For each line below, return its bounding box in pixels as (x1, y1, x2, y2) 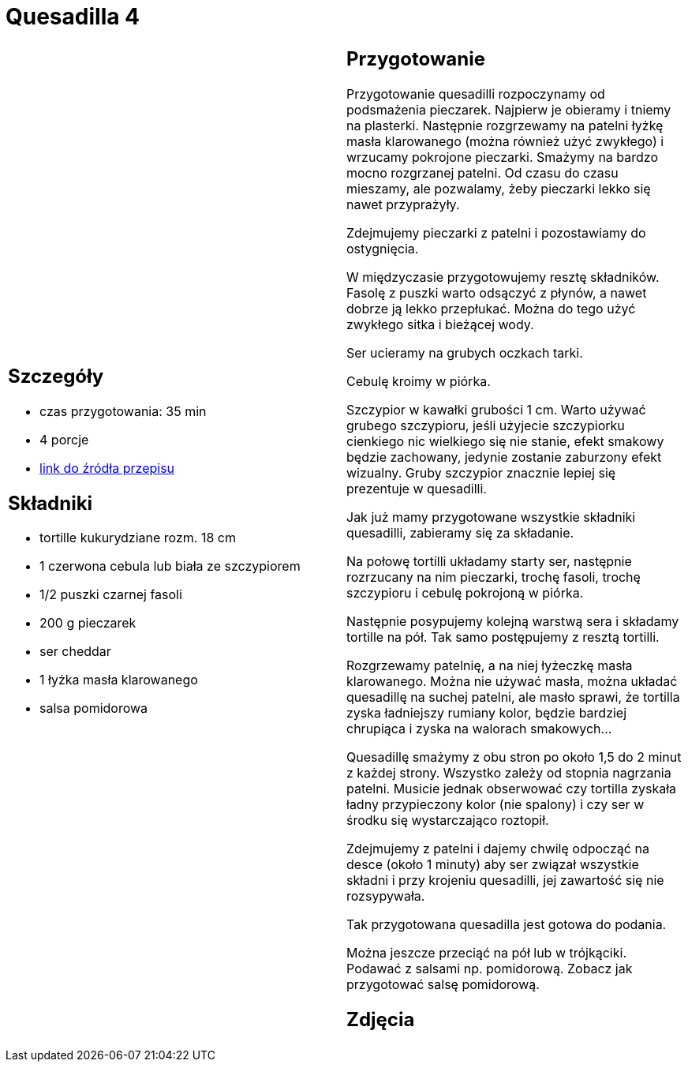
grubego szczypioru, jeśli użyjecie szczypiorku (346, 417, 625, 433)
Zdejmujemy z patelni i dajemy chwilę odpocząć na (346, 840, 649, 856)
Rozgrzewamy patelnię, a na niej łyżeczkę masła (346, 657, 633, 673)
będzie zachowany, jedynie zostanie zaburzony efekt (346, 448, 662, 465)
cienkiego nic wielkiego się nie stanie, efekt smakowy (346, 433, 664, 449)
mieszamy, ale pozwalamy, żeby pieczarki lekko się (346, 180, 651, 197)
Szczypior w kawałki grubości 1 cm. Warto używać (346, 401, 646, 418)
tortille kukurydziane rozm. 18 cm (39, 530, 236, 546)
